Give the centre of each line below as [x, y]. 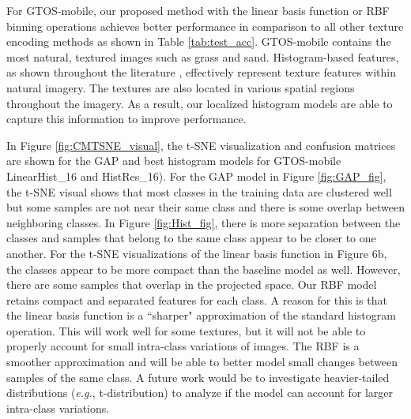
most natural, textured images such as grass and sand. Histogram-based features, [203, 56]
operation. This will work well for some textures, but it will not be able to [186, 330]
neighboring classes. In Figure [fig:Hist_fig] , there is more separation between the [204, 222]
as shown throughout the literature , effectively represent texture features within [201, 72]
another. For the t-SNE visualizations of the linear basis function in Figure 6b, [197, 253]
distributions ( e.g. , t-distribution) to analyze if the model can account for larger [200, 393]
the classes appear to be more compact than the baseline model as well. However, [204, 269]
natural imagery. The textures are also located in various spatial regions [181, 87]
